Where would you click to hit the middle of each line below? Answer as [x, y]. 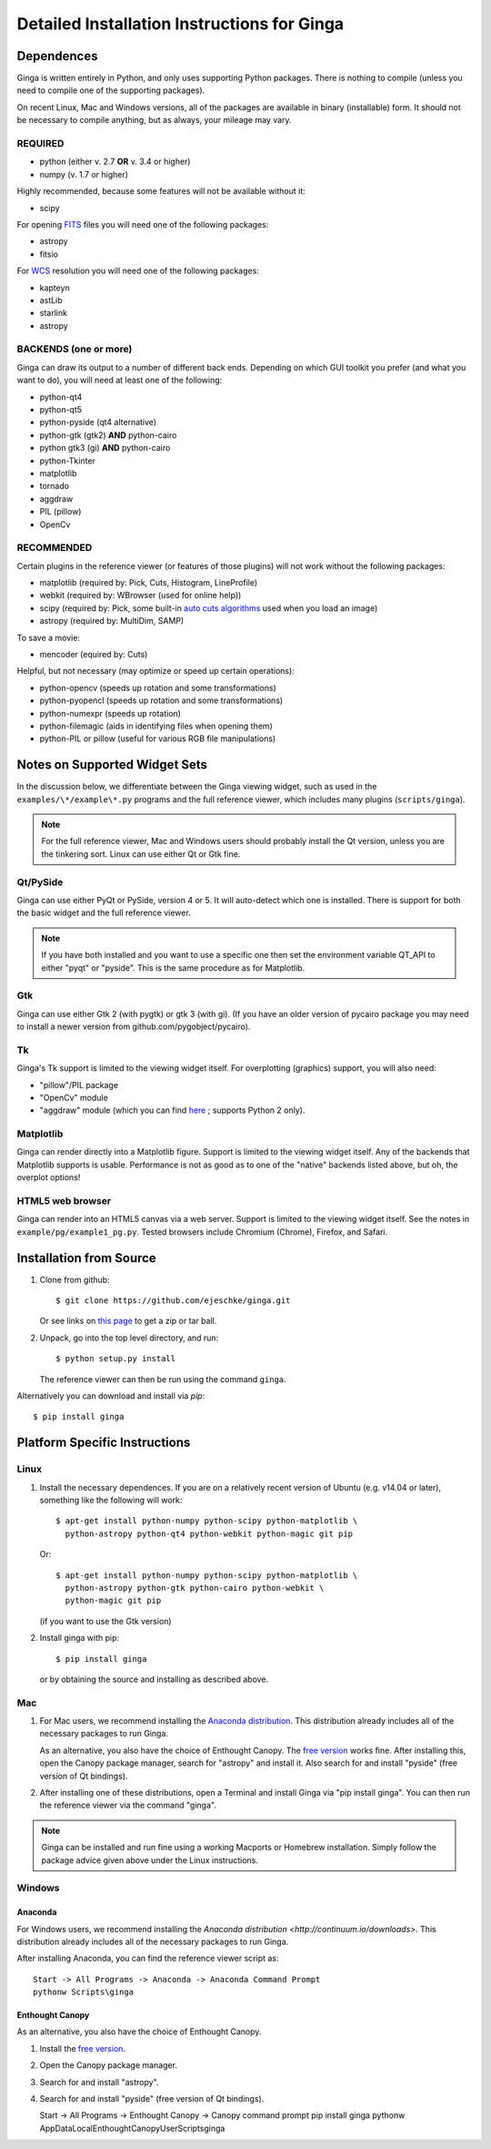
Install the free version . [83, 2048]
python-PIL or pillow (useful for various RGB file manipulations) [158, 738]
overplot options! [49, 1177]
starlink [54, 313]
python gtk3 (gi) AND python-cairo [105, 448]
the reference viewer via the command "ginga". [128, 1805]
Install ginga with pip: [80, 1638]
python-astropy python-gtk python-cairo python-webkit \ [195, 1588]
